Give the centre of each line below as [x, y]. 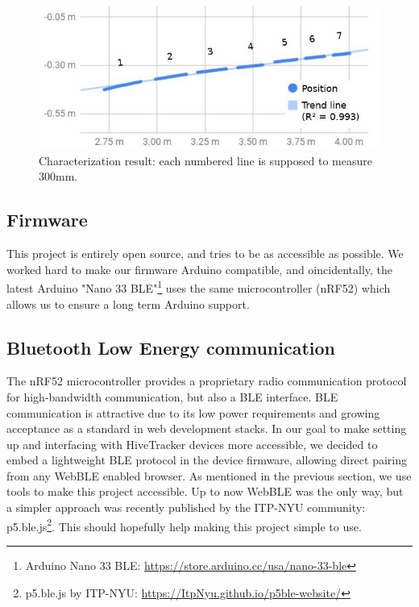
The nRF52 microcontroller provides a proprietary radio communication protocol [207, 381]
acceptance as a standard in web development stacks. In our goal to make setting [207, 428]
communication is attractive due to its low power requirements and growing [193, 412]
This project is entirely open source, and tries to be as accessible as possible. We [205, 254]
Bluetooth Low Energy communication [171, 347]
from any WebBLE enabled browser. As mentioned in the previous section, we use [209, 475]
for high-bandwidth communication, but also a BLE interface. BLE [172, 396]
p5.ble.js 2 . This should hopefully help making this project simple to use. [184, 525]
